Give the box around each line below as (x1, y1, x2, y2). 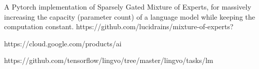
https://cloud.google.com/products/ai (4, 38, 122, 48)
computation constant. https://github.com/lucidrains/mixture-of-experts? (4, 21, 234, 32)
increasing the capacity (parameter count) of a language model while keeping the (4, 11, 255, 22)
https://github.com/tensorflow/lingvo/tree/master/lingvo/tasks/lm (4, 55, 213, 65)
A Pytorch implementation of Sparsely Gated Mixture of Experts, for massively (4, 2, 251, 12)
